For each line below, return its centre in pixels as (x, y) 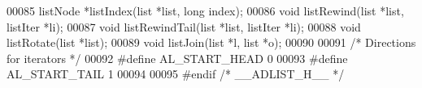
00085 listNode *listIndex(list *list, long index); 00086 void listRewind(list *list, (205, 10)
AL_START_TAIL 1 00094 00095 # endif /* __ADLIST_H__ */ (176, 74)
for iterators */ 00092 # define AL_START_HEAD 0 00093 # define (177, 58)
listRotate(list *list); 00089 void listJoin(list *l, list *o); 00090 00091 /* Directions (211, 42)
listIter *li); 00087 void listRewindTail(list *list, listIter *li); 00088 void (184, 26)
